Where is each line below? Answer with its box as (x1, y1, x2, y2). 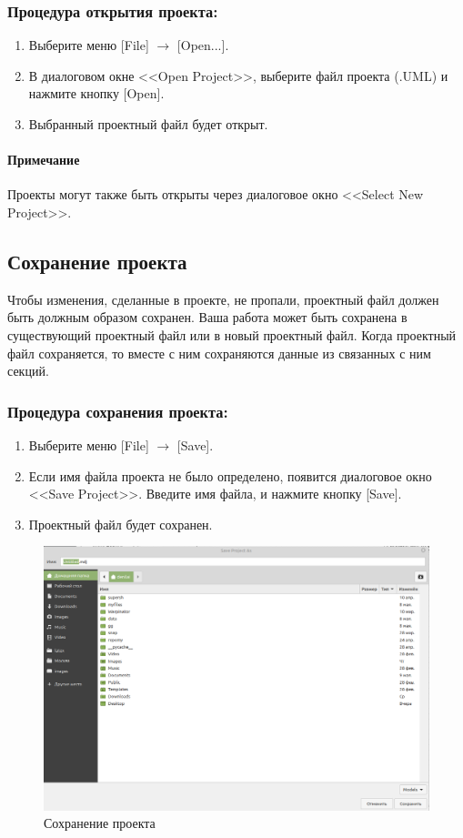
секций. (7, 361, 49, 380)
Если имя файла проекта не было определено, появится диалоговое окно (28, 466, 432, 485)
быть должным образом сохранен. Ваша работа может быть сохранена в (7, 308, 408, 327)
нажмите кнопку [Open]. (28, 84, 165, 103)
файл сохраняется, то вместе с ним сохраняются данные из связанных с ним (7, 343, 431, 362)
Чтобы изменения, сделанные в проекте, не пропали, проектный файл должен (7, 289, 439, 308)
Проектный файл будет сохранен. (28, 514, 213, 533)
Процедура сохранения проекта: (7, 399, 228, 422)
